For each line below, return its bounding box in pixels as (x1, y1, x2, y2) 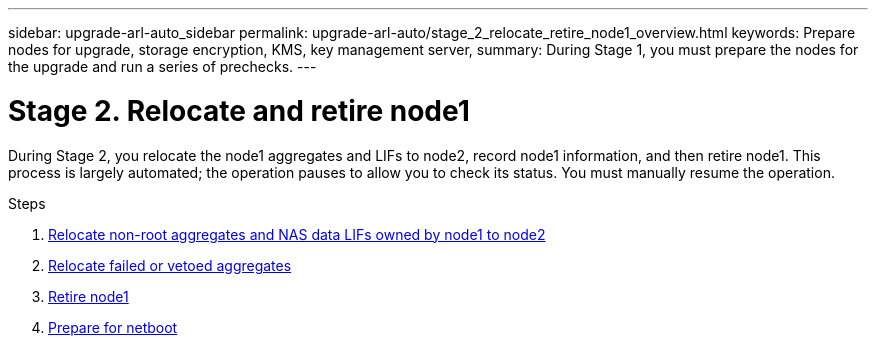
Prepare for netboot (48, 318, 178, 336)
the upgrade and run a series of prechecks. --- (8, 58, 317, 75)
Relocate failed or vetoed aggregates (48, 256, 292, 274)
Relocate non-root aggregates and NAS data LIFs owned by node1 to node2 (48, 225, 546, 243)
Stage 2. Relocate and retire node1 (8, 93, 470, 128)
